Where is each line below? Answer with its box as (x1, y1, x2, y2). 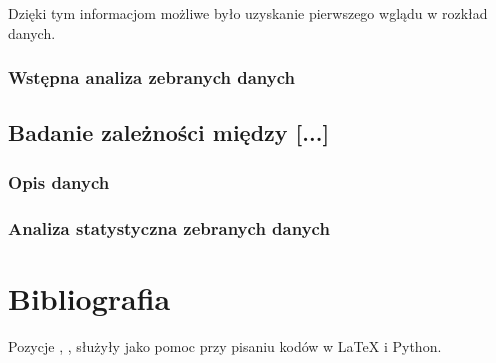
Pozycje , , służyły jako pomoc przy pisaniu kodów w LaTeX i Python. (8, 335, 442, 356)
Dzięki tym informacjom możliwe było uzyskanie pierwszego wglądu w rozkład (8, 3, 488, 23)
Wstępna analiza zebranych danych (8, 65, 296, 90)
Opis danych (8, 169, 110, 194)
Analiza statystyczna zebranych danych (8, 215, 330, 240)
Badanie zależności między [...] (8, 117, 330, 148)
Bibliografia (8, 277, 171, 318)
